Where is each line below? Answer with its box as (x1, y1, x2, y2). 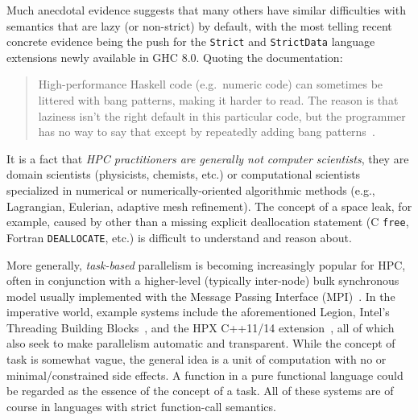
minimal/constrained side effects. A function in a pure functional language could (6, 366, 404, 383)
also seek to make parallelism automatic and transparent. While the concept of (6, 335, 395, 352)
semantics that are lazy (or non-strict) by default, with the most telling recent (6, 17, 392, 34)
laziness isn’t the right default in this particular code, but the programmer (38, 107, 406, 124)
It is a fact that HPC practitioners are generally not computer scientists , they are (6, 150, 409, 167)
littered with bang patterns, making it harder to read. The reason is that (38, 92, 399, 109)
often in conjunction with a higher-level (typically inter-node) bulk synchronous (6, 272, 399, 289)
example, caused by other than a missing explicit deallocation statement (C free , (6, 213, 409, 230)
